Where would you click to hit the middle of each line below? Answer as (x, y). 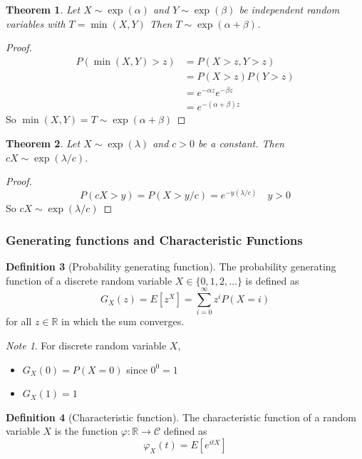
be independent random (289, 9)
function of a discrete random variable (89, 280)
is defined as (272, 280)
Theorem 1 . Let (43, 9)
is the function (86, 431)
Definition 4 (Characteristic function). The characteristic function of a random (181, 417)
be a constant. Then (241, 143)
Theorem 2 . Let (43, 143)
